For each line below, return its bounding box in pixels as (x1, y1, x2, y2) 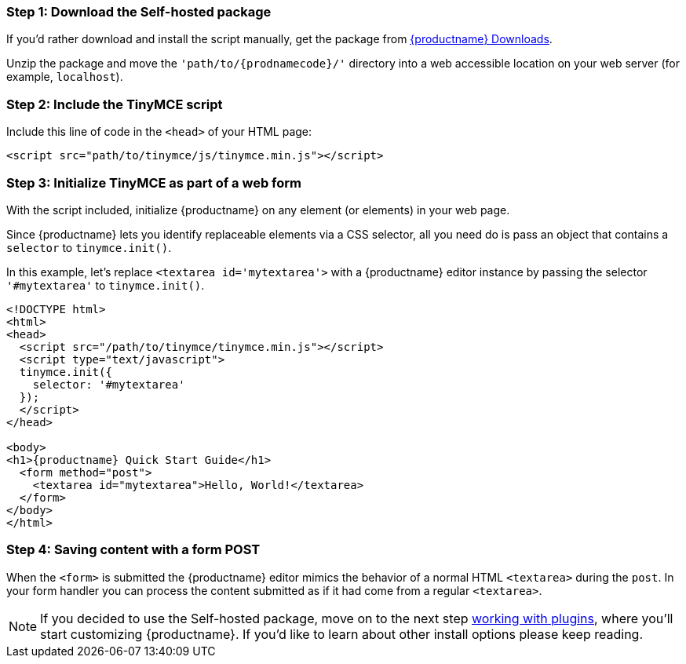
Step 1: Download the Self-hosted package (6, 4, 272, 20)
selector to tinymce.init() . (6, 240, 172, 254)
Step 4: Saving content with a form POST (6, 542, 261, 558)
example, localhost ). (6, 70, 123, 84)
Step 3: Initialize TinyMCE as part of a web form (6, 174, 301, 191)
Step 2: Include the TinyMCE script (6, 96, 223, 112)
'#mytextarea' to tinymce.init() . (6, 278, 205, 292)
